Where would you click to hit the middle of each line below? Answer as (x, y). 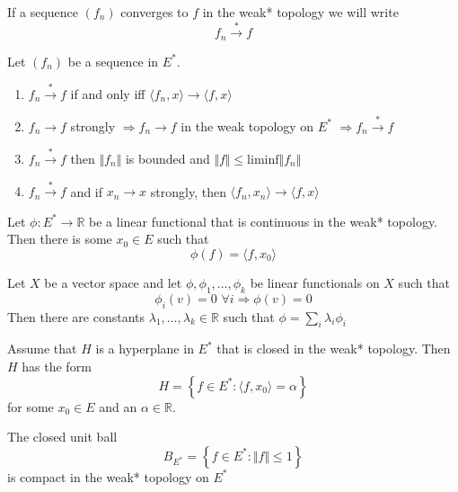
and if (87, 191)
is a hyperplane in (145, 349)
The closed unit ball (62, 437)
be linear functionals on (315, 282)
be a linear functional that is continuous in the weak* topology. (264, 221)
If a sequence (43, 12)
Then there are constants (76, 316)
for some (31, 406)
